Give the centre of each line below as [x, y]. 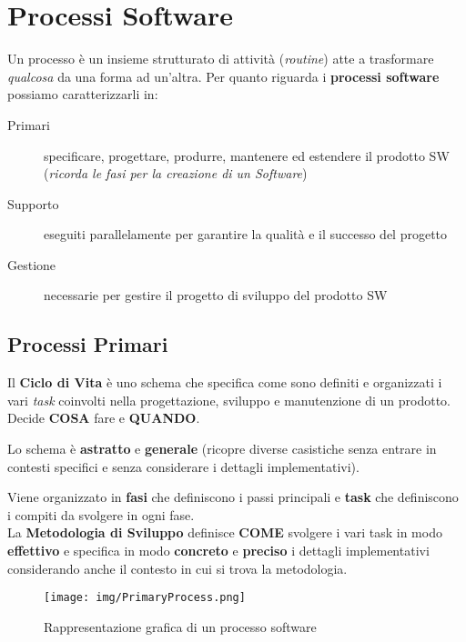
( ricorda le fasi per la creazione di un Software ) [176, 173]
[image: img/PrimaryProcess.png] [145, 598]
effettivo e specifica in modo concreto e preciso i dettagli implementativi [218, 551]
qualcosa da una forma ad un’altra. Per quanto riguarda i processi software [223, 76]
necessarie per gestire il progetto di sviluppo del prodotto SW [216, 295]
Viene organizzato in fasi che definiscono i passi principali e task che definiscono [233, 497]
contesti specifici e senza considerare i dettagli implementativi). [183, 466]
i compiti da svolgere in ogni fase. [101, 514]
